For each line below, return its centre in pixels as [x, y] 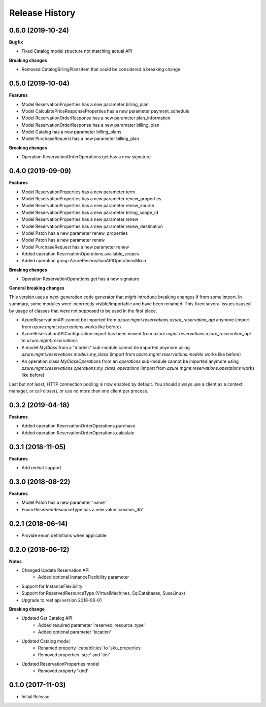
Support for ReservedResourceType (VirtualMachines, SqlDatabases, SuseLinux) [103, 593]
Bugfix [16, 42]
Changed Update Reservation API [55, 570]
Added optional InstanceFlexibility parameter [83, 577]
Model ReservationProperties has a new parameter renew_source [88, 206]
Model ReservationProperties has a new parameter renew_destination [92, 226]
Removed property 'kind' [63, 671]
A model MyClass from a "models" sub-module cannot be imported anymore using [106, 347]
